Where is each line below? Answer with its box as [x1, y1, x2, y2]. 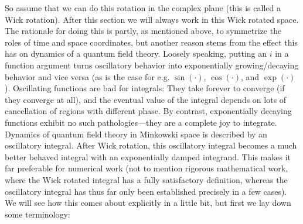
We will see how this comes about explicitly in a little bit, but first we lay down [5, 197, 291, 209]
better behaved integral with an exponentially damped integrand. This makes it [5, 150, 291, 163]
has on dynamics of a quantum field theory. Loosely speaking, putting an [5, 47, 267, 60]
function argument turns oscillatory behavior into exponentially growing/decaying [5, 58, 299, 71]
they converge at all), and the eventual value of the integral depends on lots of [5, 93, 287, 105]
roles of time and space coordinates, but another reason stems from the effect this [5, 36, 298, 48]
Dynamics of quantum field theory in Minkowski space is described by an [5, 127, 267, 140]
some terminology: [5, 208, 70, 220]
